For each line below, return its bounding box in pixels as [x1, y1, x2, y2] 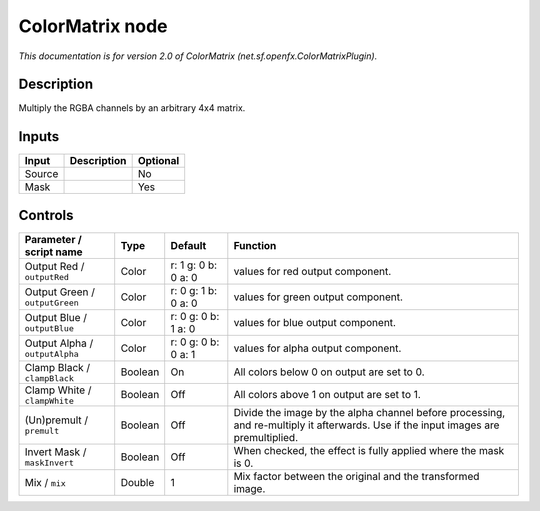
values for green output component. [233, 290, 404, 304]
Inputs [18, 128, 60, 145]
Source [24, 167, 59, 181]
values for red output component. [233, 264, 392, 278]
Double [120, 475, 155, 489]
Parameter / [24, 232, 82, 246]
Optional [137, 154, 180, 168]
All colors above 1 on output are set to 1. [233, 388, 422, 402]
